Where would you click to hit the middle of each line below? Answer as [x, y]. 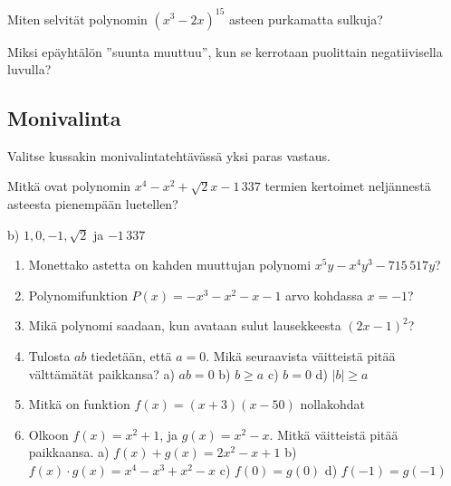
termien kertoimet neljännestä [348, 186]
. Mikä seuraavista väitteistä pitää [301, 356]
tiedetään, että [131, 356]
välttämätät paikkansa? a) [101, 373]
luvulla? [29, 69]
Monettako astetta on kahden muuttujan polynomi [170, 265]
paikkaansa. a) [69, 452]
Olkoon [48, 434]
